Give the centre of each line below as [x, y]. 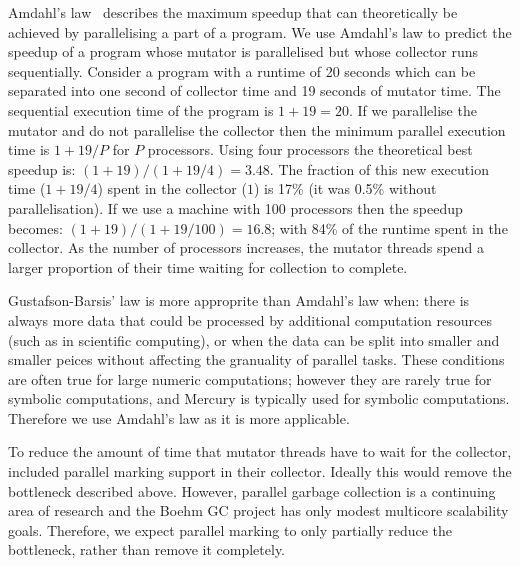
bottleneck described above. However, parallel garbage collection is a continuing [252, 490]
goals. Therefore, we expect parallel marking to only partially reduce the [230, 529]
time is [29, 149]
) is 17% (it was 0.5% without [345, 188]
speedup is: [42, 168]
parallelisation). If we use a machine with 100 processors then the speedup [235, 207]
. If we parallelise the [412, 109]
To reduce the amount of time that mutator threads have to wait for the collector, [260, 451]
